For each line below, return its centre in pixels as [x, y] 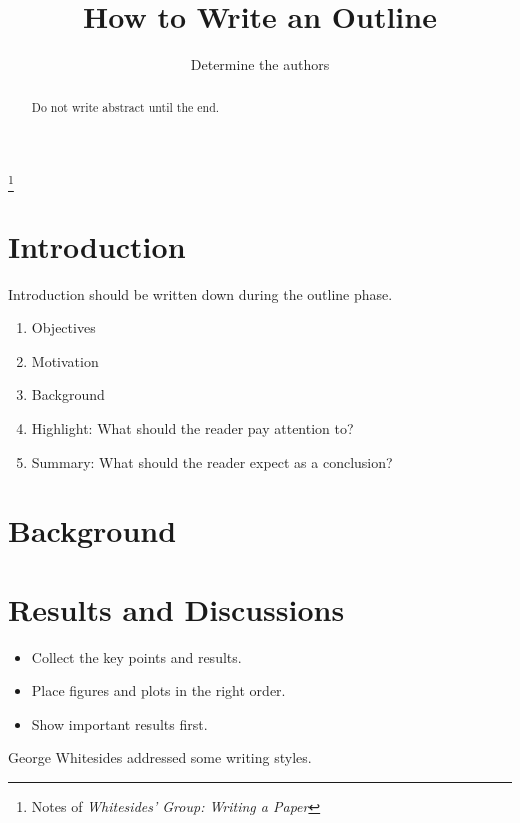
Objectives [63, 327]
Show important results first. [119, 723]
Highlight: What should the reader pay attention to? [192, 428]
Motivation [65, 360]
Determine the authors [260, 64]
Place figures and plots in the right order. [158, 690]
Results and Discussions [176, 608]
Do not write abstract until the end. [125, 106]
